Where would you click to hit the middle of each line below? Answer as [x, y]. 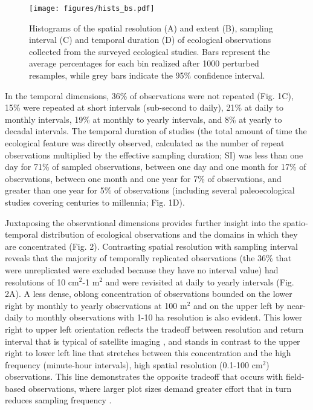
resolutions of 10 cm [42, 281]
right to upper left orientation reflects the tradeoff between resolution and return [154, 329]
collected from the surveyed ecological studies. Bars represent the [150, 51]
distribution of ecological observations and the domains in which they [169, 234]
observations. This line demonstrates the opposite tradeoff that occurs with [144, 376]
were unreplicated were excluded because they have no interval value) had [142, 269]
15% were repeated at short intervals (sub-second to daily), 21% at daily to [144, 107]
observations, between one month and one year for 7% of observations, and [143, 178]
